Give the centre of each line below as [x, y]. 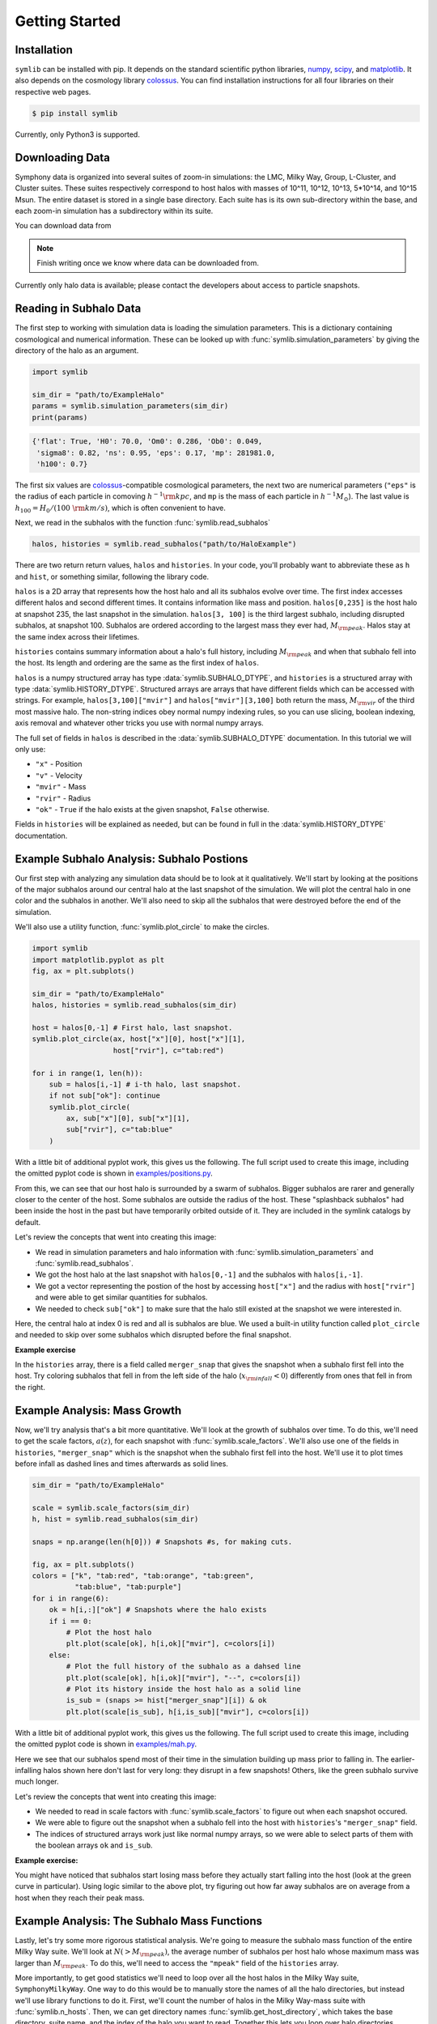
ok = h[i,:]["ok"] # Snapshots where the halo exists [158, 1610]
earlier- [403, 1759]
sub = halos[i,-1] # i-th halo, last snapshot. [145, 1084]
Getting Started [68, 21]
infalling [28, 1770]
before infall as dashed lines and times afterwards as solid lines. [121, 1463]
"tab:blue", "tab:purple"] [128, 1587]
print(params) [60, 417]
